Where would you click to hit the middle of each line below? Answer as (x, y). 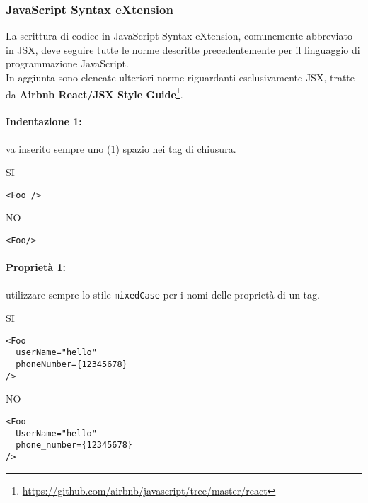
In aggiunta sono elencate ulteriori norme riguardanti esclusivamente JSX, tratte (180, 77)
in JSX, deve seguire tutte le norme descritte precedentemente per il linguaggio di (183, 49)
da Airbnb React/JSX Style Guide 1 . (94, 93)
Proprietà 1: (36, 267)
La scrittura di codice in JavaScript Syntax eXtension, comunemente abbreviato (179, 36)
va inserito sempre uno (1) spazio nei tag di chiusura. (121, 148)
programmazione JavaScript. (67, 63)
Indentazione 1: (44, 121)
